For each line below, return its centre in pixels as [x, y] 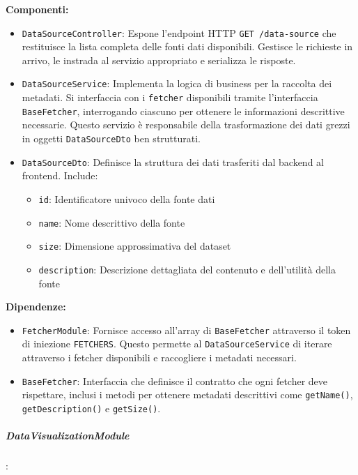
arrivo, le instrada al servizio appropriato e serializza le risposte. [159, 60]
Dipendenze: [36, 307]
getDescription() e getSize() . [91, 408]
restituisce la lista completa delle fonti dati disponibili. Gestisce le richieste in [187, 46]
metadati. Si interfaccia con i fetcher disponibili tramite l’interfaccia [170, 97]
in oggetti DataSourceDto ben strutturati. [111, 138]
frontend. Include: [60, 175]
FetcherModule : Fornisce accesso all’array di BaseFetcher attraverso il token [186, 330]
